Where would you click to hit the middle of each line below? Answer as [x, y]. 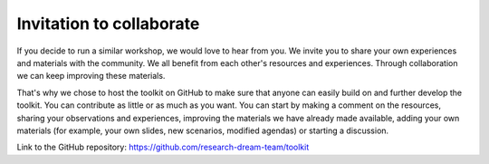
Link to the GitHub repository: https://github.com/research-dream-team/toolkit [163, 147]
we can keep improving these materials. [91, 76]
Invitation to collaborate [108, 24]
